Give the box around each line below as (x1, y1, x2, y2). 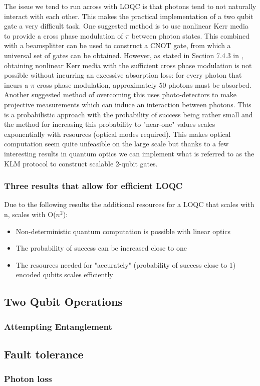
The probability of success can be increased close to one (16, 243, 187, 253)
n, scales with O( (4, 209, 56, 219)
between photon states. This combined (131, 30, 249, 41)
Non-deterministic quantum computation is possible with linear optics (16, 226, 231, 236)
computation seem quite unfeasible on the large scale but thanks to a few (4, 138, 229, 149)
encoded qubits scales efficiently (16, 269, 113, 280)
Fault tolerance (4, 346, 84, 361)
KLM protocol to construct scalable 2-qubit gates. (4, 158, 158, 168)
